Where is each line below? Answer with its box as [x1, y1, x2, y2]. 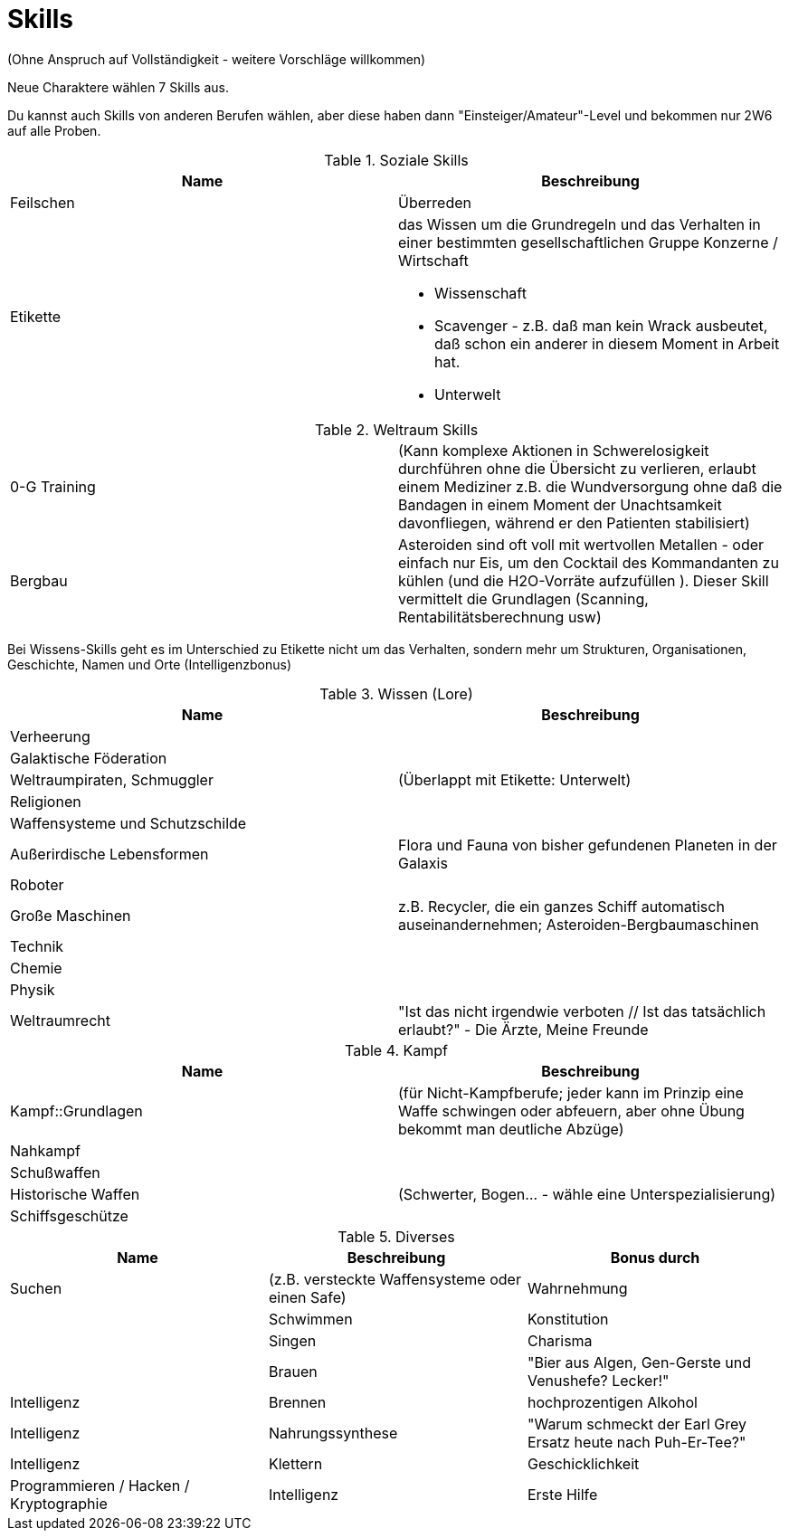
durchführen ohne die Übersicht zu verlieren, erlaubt [398, 459, 756, 478]
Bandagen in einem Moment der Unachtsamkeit [398, 495, 722, 514]
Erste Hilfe [527, 1485, 598, 1504]
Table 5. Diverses [337, 1227, 455, 1246]
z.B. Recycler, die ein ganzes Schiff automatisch [398, 897, 725, 916]
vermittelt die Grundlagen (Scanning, [398, 589, 649, 608]
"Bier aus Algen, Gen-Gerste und [527, 1353, 752, 1372]
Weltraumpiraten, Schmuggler [10, 770, 214, 789]
